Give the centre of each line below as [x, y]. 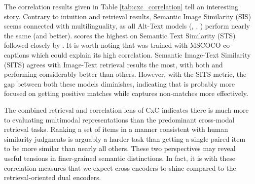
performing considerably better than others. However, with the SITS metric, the [125, 74]
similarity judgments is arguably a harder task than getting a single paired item [125, 138]
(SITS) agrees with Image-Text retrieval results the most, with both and [113, 64]
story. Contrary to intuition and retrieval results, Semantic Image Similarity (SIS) [128, 16]
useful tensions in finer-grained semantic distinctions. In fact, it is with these [120, 158]
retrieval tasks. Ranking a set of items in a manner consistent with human [116, 129]
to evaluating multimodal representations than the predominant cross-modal [119, 119]
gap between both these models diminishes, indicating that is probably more [119, 83]
